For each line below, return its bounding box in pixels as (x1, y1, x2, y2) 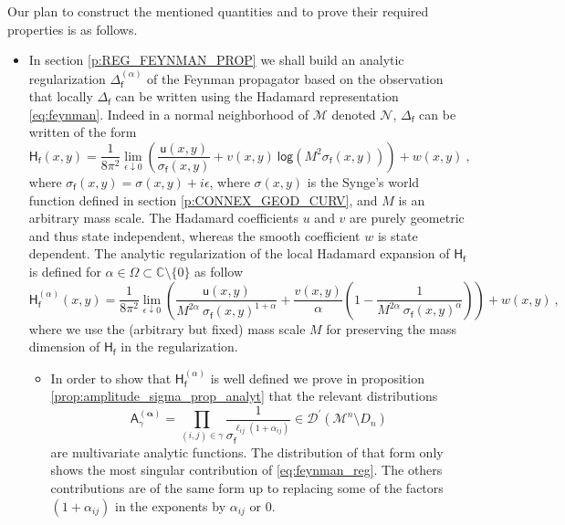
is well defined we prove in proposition (210, 368, 424, 387)
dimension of (28, 337, 100, 356)
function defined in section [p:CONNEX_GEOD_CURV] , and (28, 190, 378, 209)
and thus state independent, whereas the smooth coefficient (28, 226, 361, 245)
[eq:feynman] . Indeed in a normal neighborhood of (28, 104, 309, 123)
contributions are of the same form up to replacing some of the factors (50, 478, 444, 498)
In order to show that (50, 368, 172, 387)
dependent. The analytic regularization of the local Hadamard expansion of (28, 244, 450, 263)
